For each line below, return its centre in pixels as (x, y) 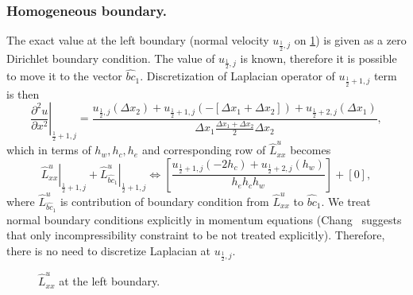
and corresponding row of (204, 150)
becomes (311, 150)
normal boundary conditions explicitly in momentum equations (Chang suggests (204, 219)
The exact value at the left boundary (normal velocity (138, 40)
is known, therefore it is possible (318, 58)
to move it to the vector (64, 76)
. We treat (346, 201)
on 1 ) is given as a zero (350, 40)
